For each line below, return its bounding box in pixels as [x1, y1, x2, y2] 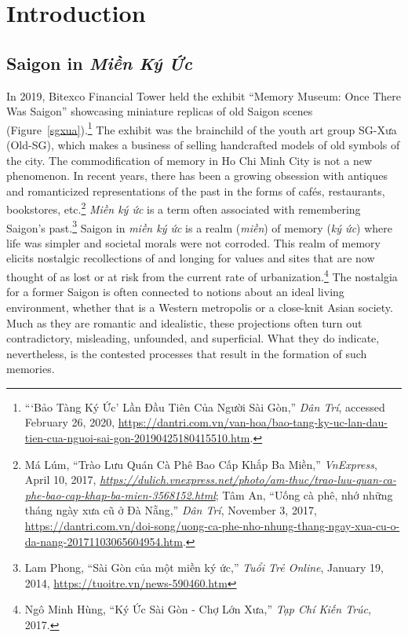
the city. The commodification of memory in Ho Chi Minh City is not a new [6, 152, 372, 168]
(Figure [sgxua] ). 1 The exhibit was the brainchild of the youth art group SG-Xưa [6, 119, 397, 137]
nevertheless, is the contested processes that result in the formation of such [6, 345, 367, 361]
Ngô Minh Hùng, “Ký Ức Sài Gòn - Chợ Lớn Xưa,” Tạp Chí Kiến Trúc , [24, 601, 371, 617]
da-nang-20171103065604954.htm [24, 533, 183, 549]
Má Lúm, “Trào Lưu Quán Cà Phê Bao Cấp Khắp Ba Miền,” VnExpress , [24, 456, 377, 472]
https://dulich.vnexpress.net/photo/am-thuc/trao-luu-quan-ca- [100, 471, 397, 488]
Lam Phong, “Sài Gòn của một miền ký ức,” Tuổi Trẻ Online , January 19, [24, 559, 384, 576]
